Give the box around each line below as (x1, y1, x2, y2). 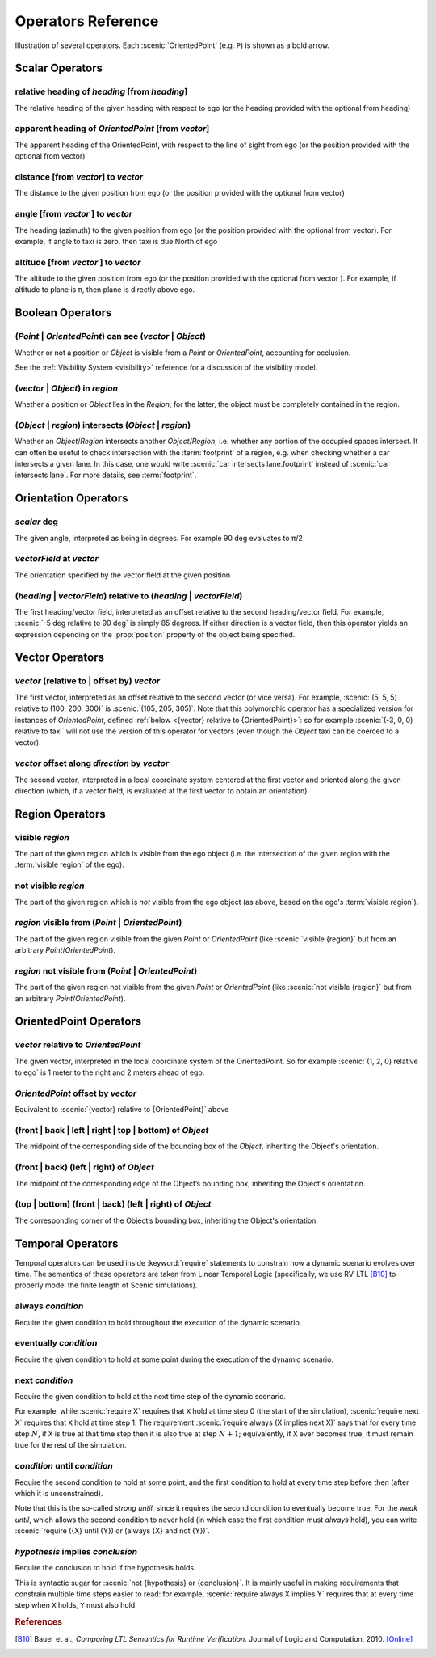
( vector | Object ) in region (15, 383, 119, 394)
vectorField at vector (15, 553, 99, 564)
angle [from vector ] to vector (15, 209, 133, 220)
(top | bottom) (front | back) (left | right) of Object (15, 1198, 212, 1210)
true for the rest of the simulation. (15, 1440, 127, 1450)
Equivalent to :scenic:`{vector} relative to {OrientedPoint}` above (15, 1105, 229, 1114)
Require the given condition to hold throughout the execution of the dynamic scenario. (15, 1317, 302, 1327)
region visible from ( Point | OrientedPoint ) (15, 917, 182, 928)
